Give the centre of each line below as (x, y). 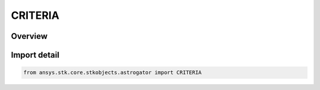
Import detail (35, 55)
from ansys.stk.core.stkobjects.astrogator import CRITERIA (113, 73)
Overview (29, 36)
